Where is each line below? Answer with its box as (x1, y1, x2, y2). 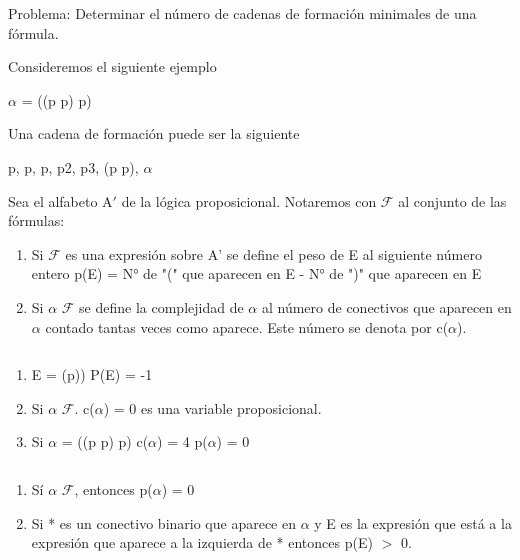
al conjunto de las (398, 190, 507, 211)
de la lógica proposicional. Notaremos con (121, 190, 377, 211)
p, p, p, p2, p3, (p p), (8, 156, 139, 177)
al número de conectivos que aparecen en (261, 296, 512, 317)
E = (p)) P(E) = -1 (31, 364, 153, 385)
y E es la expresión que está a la (314, 512, 512, 533)
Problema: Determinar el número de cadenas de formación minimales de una (8, 3, 477, 23)
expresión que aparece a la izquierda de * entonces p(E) (31, 532, 373, 553)
